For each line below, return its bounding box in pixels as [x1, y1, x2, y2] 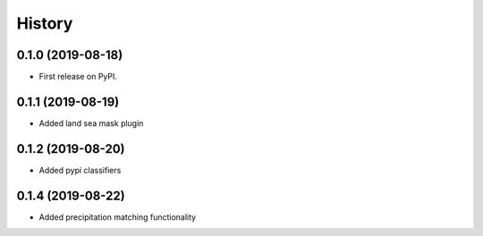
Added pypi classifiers [38, 164, 122, 175]
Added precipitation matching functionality [38, 211, 197, 223]
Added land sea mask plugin [38, 117, 144, 129]
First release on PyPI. [38, 72, 118, 82]
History [16, 13, 73, 33]
